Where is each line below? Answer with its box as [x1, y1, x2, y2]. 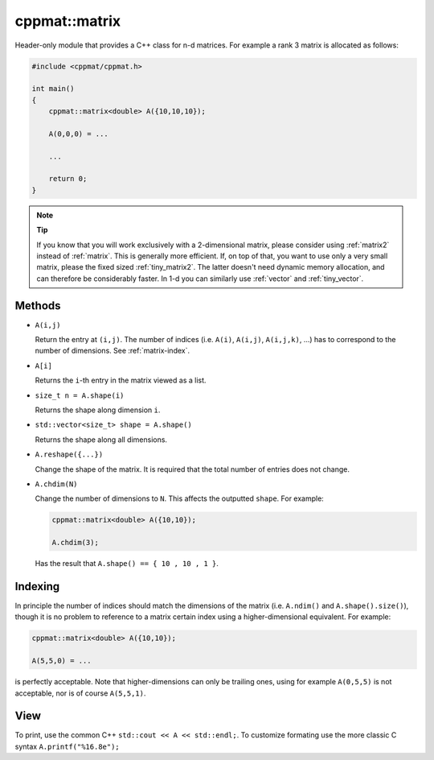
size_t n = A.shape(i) [35, 390, 125, 400]
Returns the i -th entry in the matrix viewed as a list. [35, 375, 207, 386]
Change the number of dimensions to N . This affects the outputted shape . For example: [35, 494, 325, 503]
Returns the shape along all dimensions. [35, 435, 168, 444]
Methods [14, 299, 61, 312]
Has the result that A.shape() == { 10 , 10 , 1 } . [35, 559, 219, 568]
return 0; [48, 174, 88, 184]
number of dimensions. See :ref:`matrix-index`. [35, 346, 190, 356]
